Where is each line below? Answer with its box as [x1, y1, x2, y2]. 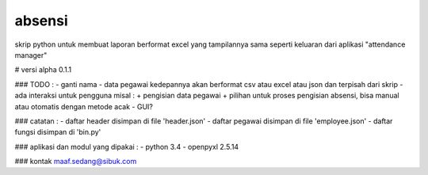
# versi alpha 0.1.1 [14, 65, 71, 74]
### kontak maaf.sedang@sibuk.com [14, 157, 137, 166]
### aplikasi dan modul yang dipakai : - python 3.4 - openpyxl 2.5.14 [14, 142, 239, 151]
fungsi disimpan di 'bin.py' [14, 127, 101, 137]
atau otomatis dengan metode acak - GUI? [14, 101, 154, 111]
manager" [14, 50, 48, 59]
